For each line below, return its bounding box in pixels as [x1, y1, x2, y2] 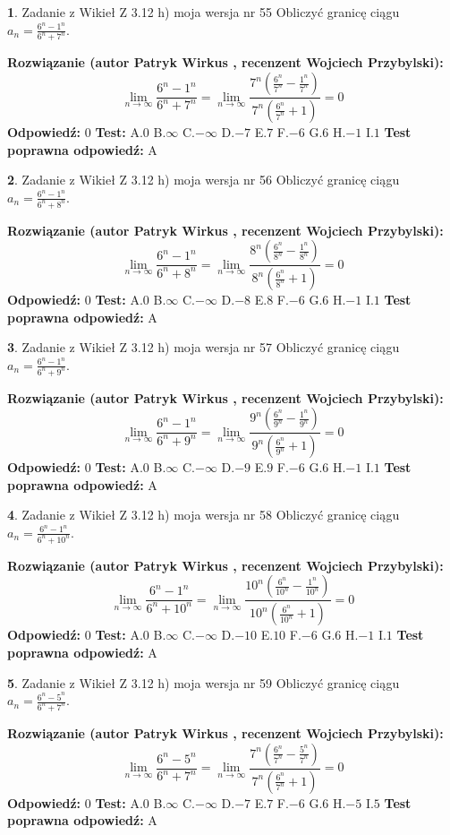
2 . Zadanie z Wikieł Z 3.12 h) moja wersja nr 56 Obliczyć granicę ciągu [7, 170, 400, 189]
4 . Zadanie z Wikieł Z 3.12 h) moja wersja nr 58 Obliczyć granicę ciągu [7, 505, 400, 524]
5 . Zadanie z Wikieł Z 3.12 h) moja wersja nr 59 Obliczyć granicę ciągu [7, 673, 400, 692]
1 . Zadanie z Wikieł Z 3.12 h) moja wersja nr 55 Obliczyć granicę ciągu [7, 3, 400, 21]
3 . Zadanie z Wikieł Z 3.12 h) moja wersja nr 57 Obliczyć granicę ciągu [7, 338, 400, 357]
